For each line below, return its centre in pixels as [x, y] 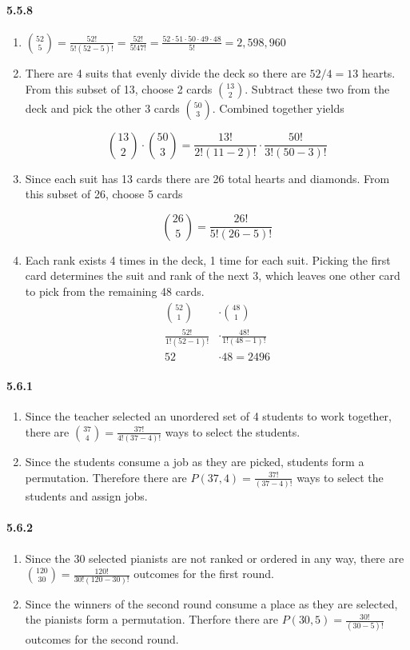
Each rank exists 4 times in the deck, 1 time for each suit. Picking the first [208, 259]
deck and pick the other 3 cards [102, 108]
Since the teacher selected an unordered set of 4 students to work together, [208, 416]
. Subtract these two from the [317, 88]
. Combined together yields [278, 108]
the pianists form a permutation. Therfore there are [151, 619]
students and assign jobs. [86, 496]
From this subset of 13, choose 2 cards [119, 88]
